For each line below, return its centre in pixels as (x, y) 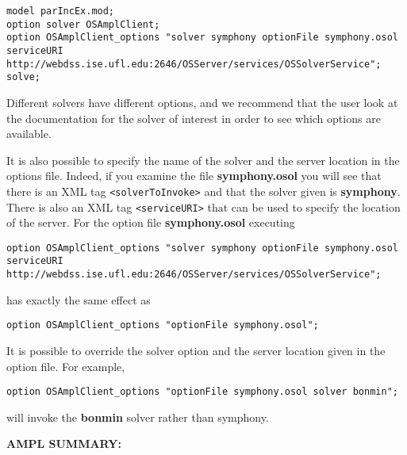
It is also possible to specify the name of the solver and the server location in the (203, 160)
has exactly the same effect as (79, 299)
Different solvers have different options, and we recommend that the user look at (202, 102)
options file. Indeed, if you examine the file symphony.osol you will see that (194, 176)
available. (29, 134)
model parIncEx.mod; (61, 11)
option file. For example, (66, 366)
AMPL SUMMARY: (64, 444)
